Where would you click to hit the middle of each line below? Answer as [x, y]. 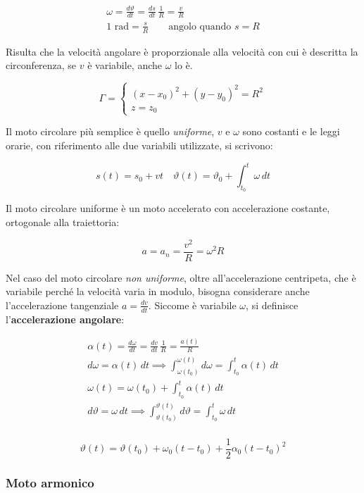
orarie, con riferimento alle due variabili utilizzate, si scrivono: [139, 145]
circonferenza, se [41, 65]
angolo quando [200, 26]
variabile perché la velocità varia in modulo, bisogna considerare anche [158, 291]
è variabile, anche [125, 65]
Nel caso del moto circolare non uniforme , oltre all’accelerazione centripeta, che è [181, 277]
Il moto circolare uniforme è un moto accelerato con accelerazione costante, [168, 208]
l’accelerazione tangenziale [62, 305]
